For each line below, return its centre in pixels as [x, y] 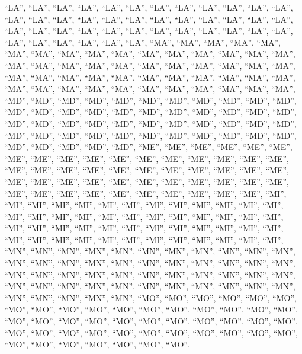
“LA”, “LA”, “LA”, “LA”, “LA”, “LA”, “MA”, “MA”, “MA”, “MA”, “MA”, [142, 42]
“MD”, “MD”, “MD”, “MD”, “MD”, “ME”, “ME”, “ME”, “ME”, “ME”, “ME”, [148, 147]
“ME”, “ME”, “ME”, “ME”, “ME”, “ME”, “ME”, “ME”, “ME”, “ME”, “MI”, [145, 193]
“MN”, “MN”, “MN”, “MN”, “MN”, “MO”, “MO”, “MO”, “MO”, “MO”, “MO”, [150, 297]
